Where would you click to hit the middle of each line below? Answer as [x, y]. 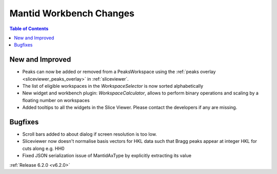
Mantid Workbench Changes [72, 13]
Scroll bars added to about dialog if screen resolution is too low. [90, 134]
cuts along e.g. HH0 [43, 148]
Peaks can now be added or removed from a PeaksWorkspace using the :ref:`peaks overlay [119, 72]
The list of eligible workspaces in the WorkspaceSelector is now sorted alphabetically [113, 86]
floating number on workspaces [56, 100]
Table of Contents [29, 29]
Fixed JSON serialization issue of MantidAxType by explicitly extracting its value [107, 156]
